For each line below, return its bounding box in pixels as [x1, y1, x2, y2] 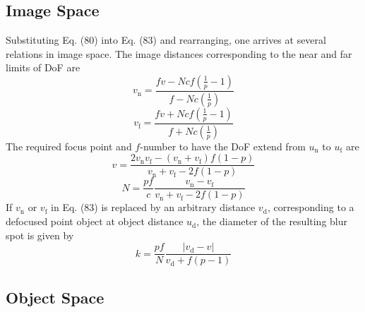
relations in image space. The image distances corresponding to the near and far [6, 46, 352, 61]
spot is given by [6, 227, 74, 242]
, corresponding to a [267, 200, 354, 215]
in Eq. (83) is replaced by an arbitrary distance [51, 200, 256, 215]
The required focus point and [6, 138, 132, 153]
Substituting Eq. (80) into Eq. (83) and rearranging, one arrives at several [6, 32, 326, 47]
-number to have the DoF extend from [140, 138, 306, 153]
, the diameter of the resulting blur [196, 214, 348, 229]
